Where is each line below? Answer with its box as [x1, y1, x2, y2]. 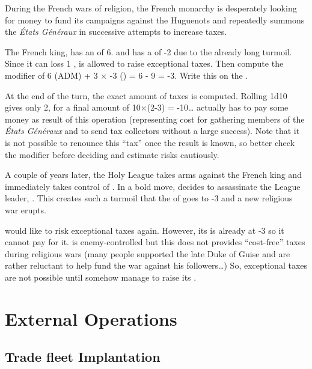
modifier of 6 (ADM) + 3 [5, 69, 98, 81]
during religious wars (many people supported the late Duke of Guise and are [5, 247, 290, 260]
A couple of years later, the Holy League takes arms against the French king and [5, 168, 302, 181]
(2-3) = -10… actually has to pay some [147, 101, 289, 114]
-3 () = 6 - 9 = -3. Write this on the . [109, 69, 248, 81]
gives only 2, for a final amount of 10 [5, 101, 141, 114]
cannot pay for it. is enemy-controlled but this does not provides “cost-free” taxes [5, 236, 305, 248]
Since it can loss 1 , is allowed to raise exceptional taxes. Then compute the [5, 57, 284, 70]
